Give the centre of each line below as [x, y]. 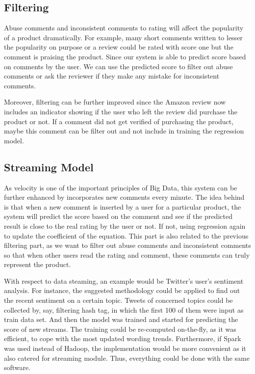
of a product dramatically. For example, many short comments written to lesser [123, 37]
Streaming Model [49, 167]
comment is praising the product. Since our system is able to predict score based [125, 56]
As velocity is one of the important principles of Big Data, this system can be [121, 187]
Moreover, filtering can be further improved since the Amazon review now [115, 102]
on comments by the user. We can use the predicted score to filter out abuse [118, 66]
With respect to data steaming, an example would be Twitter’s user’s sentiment [124, 280]
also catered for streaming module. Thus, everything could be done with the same [127, 358]
